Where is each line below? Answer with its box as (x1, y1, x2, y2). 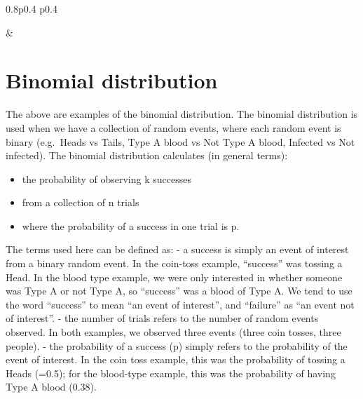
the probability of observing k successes (22, 171, 191, 186)
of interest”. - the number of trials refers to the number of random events (6, 311, 319, 325)
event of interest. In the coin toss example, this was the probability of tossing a (6, 352, 345, 367)
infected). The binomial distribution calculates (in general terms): (6, 148, 288, 163)
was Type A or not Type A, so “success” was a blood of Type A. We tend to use (6, 283, 352, 298)
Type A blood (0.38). (6, 379, 97, 394)
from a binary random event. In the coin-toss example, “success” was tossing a (6, 256, 343, 271)
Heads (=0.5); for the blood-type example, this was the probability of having (6, 365, 336, 380)
